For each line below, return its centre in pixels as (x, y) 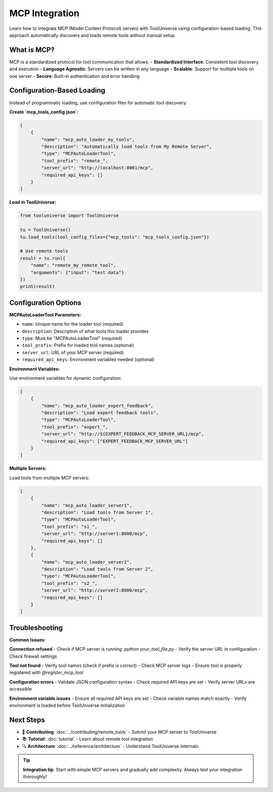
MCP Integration (44, 13)
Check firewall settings (33, 656)
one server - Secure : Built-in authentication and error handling (75, 76)
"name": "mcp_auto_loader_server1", (87, 505)
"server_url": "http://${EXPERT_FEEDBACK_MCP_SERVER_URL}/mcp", (123, 434)
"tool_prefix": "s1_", (70, 526)
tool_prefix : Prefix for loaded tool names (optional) (78, 345)
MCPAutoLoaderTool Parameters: (45, 314)
